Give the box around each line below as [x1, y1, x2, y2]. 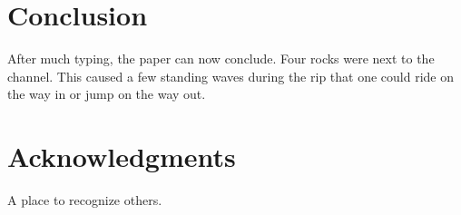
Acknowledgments [7, 138, 236, 175]
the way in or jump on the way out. [7, 84, 206, 103]
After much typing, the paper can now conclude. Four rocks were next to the [7, 49, 435, 68]
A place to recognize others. [7, 191, 162, 210]
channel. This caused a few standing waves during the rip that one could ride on [7, 66, 454, 85]
